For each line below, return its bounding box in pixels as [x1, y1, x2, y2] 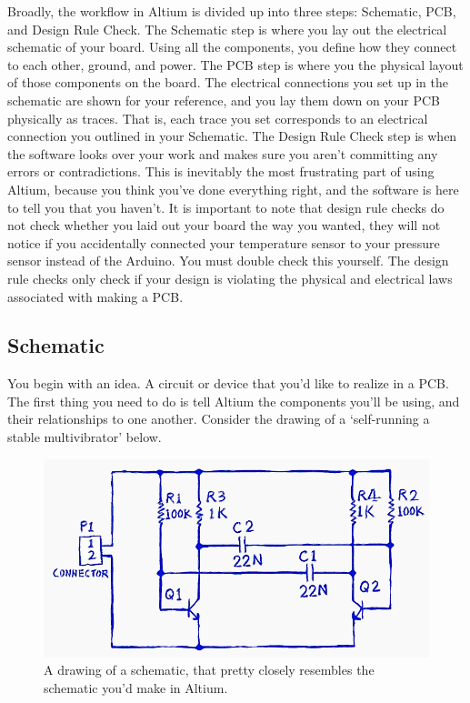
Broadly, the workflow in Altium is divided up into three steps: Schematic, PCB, [7, 2, 456, 20]
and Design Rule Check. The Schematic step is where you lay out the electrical [7, 19, 447, 38]
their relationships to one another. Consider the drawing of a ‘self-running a [7, 409, 430, 428]
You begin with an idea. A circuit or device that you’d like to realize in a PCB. [7, 374, 449, 393]
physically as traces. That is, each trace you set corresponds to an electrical [7, 108, 428, 127]
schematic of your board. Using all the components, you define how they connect [7, 37, 457, 56]
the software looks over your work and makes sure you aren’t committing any [7, 144, 438, 163]
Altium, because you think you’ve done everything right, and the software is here [7, 179, 459, 198]
